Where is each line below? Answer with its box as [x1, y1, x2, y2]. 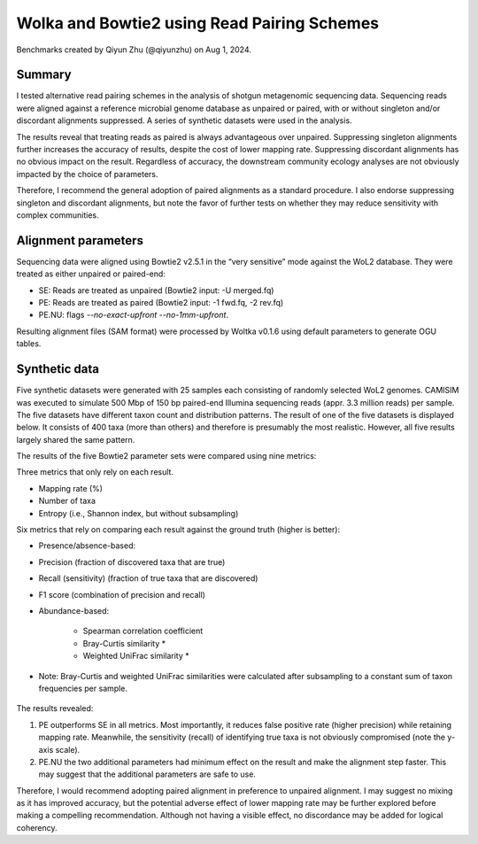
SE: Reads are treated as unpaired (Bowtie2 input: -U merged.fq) [38, 284, 274, 296]
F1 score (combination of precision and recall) [38, 589, 205, 600]
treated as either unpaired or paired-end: [16, 268, 166, 279]
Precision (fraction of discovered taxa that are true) [38, 556, 226, 567]
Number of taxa [38, 496, 96, 507]
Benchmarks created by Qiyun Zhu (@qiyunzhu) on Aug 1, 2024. [16, 44, 252, 55]
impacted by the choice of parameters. [16, 168, 158, 179]
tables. [16, 338, 42, 349]
